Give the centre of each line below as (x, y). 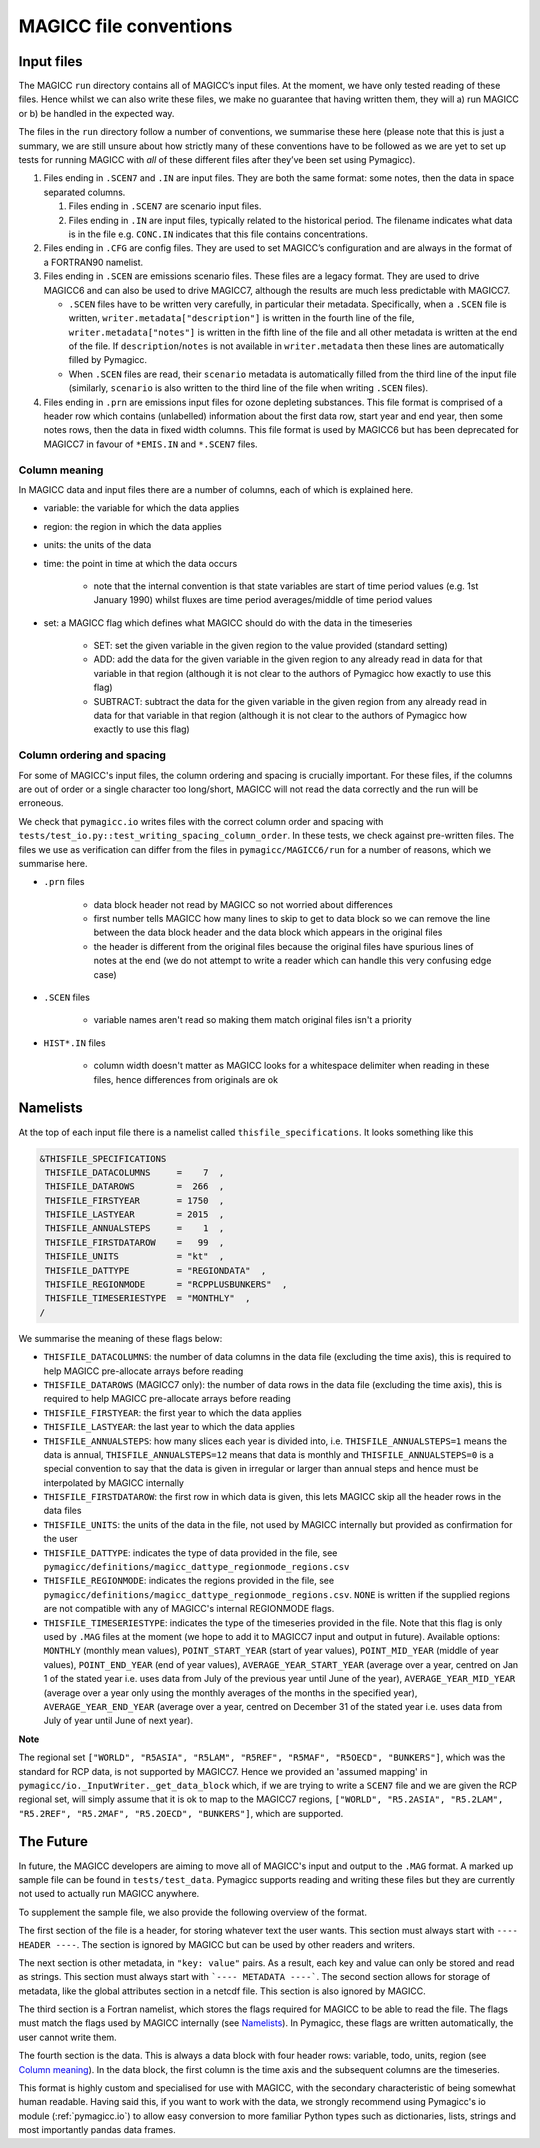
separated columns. (84, 192)
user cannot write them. (67, 2037)
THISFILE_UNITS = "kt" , (135, 1256)
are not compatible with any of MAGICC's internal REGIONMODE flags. (189, 1609)
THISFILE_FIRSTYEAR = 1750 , (135, 1200)
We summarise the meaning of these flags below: (120, 1338)
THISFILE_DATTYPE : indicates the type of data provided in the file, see (190, 1552)
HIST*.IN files (74, 1042)
